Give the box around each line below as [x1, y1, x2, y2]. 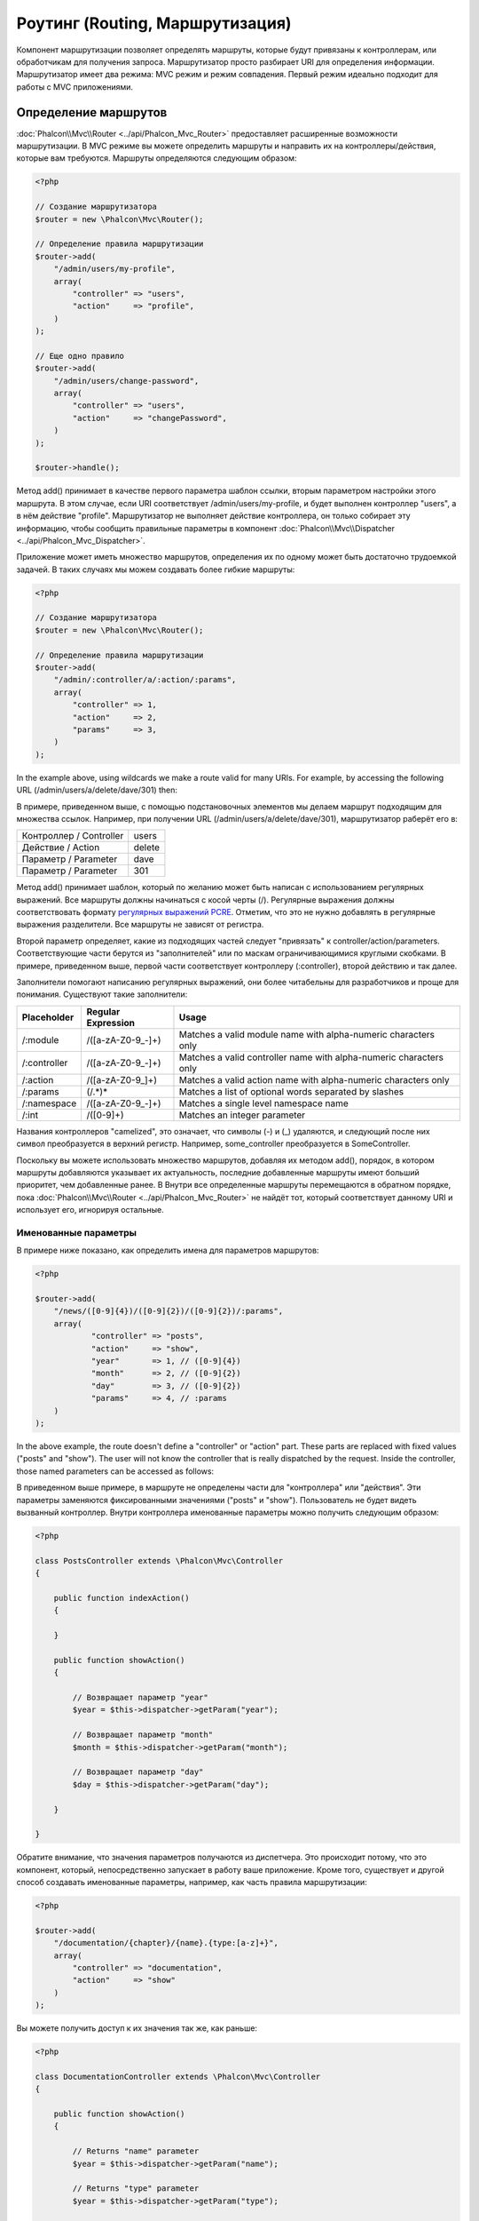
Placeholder [21, 1011, 75, 1023]
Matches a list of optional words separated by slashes [178, 1085, 404, 1097]
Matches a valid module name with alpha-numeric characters [178, 1028, 435, 1040]
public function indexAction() [53, 1593, 190, 1603]
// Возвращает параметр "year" [72, 1692, 208, 1702]
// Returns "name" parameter [72, 2146, 200, 2156]
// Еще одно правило [35, 351, 124, 361]
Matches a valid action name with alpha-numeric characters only [178, 1073, 450, 1086]
